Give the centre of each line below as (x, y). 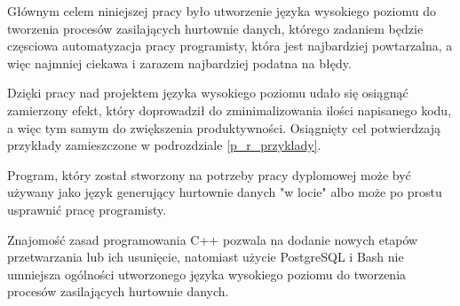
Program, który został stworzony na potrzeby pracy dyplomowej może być (209, 174)
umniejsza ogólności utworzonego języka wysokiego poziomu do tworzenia (207, 274)
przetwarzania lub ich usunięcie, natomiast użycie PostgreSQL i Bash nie (206, 257)
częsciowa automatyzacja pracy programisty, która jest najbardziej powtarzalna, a (230, 46)
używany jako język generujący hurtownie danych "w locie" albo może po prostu (225, 192)
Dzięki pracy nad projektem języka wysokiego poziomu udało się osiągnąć (208, 93)
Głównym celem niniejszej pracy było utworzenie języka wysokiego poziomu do (222, 11)
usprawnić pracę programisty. (87, 209)
